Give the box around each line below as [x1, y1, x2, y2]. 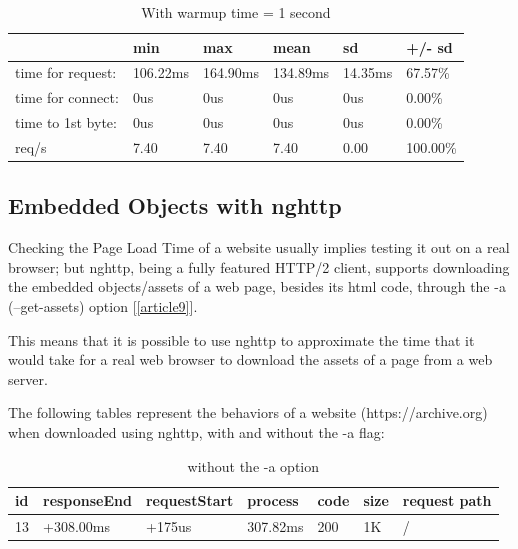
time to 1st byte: [15, 112, 117, 133]
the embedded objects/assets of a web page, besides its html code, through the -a [8, 276, 506, 297]
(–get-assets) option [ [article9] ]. [8, 296, 198, 317]
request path [402, 490, 492, 511]
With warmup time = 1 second [141, 2, 331, 22]
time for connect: [15, 87, 119, 108]
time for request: [15, 62, 117, 83]
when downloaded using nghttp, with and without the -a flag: [8, 422, 385, 443]
